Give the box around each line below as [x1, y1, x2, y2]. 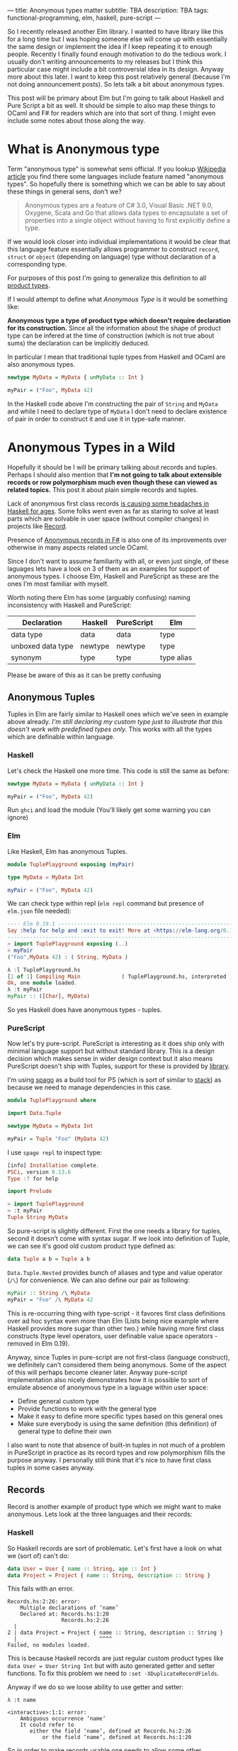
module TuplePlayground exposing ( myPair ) [7, 861, 135, 868]
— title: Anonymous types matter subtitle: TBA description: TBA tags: [7, 6, 209, 14]
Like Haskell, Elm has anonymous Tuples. [7, 847, 127, 855]
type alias [159, 652, 193, 662]
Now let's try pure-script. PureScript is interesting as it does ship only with [7, 1039, 225, 1048]
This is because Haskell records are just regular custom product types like [7, 1654, 224, 1662]
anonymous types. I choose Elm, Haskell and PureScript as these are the [7, 572, 220, 580]
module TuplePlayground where [7, 1097, 97, 1104]
